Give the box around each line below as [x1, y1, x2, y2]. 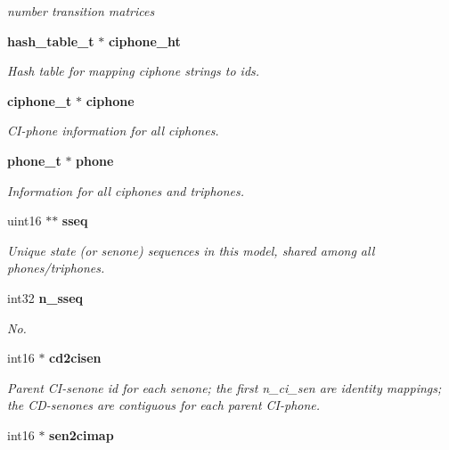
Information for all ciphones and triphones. [7, 181, 245, 200]
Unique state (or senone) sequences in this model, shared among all [7, 241, 375, 259]
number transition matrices [7, 2, 155, 20]
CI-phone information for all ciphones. [7, 121, 219, 140]
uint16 [7, 211, 42, 230]
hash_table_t [7, 31, 94, 50]
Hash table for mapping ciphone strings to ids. [7, 61, 260, 80]
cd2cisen [49, 348, 102, 367]
